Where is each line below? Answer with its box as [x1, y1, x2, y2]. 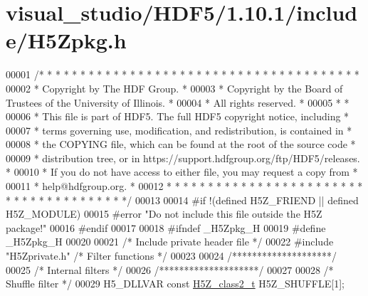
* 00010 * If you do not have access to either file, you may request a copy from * [6, 164, 358, 179]
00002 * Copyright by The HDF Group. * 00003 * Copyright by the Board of [6, 80, 343, 95]
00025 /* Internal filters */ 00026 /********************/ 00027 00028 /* [6, 262, 334, 277]
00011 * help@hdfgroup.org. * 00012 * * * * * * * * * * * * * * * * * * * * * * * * [6, 179, 363, 194]
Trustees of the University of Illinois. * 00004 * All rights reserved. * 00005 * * [6, 95, 349, 110]
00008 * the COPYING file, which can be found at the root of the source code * [6, 137, 356, 152]
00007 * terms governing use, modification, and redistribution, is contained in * [6, 122, 352, 137]
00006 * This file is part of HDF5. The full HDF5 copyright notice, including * [6, 109, 349, 124]
